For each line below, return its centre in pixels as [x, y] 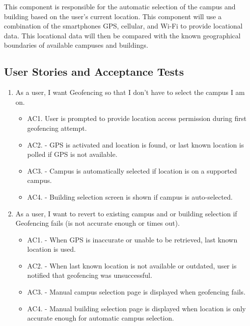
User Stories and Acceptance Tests [94, 72]
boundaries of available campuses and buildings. [76, 45]
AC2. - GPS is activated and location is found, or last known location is [136, 144]
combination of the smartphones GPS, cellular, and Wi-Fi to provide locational [123, 26]
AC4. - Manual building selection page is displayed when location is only [137, 308]
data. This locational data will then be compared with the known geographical [122, 35]
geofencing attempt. [57, 128]
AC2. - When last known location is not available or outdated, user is [132, 265]
